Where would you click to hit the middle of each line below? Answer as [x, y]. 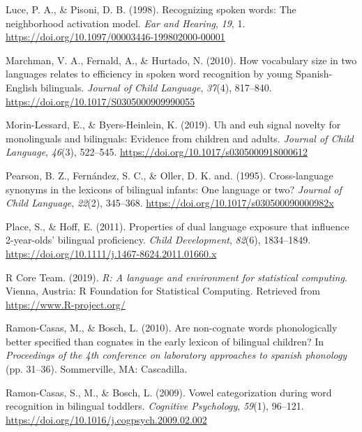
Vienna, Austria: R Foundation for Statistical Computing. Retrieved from [163, 291]
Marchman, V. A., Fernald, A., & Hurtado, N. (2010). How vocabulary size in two [181, 60]
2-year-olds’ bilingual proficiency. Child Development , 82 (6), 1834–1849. [158, 240]
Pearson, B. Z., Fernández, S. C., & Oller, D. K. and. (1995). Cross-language [169, 175]
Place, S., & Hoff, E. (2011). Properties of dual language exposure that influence [178, 226]
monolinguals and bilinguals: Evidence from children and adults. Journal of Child [180, 138]
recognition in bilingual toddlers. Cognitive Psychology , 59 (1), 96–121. [155, 406]
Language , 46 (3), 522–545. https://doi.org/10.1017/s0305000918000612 [157, 152]
